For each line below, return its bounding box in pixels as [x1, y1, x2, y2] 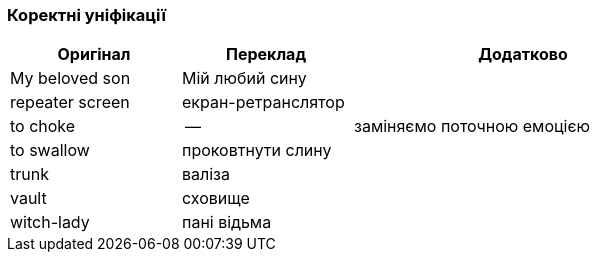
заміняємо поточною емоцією [354, 116, 591, 137]
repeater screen [10, 92, 130, 113]
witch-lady [10, 212, 90, 233]
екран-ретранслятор [182, 92, 345, 113]
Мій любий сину [182, 68, 307, 89]
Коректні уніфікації [7, 5, 166, 25]
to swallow [10, 140, 90, 161]
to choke [10, 116, 76, 137]
